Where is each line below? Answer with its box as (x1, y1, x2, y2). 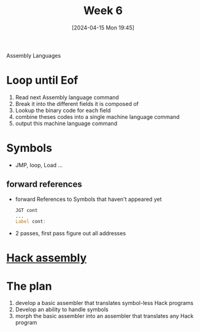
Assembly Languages (6, 51, 61, 59)
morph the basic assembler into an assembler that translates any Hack (15, 312, 194, 320)
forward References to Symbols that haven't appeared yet (15, 195, 162, 203)
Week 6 (83, 4, 123, 18)
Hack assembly (6, 251, 87, 265)
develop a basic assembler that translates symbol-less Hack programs (15, 300, 194, 307)
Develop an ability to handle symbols (15, 306, 109, 313)
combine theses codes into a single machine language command (15, 113, 180, 120)
